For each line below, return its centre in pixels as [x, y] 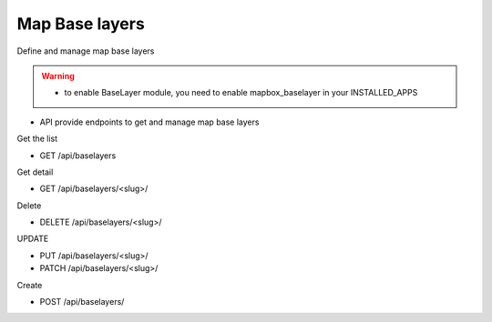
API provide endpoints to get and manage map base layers [149, 122]
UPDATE [33, 239]
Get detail [35, 172]
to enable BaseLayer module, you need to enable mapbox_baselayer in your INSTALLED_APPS [241, 93]
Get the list [37, 139]
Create [30, 285]
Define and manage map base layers [86, 51]
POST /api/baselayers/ [82, 302]
